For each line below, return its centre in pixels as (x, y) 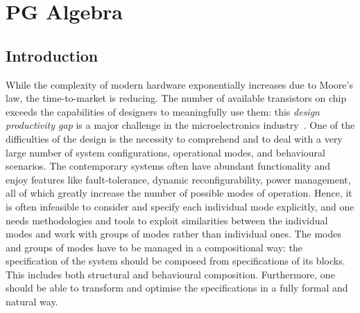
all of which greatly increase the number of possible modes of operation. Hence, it (179, 193)
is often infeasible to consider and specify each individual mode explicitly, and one (180, 206)
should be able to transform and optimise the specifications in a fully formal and (177, 288)
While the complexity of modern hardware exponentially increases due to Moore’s (179, 84)
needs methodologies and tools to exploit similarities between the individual (167, 220)
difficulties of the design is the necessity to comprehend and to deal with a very (174, 138)
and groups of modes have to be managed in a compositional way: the (154, 247)
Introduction (52, 55)
